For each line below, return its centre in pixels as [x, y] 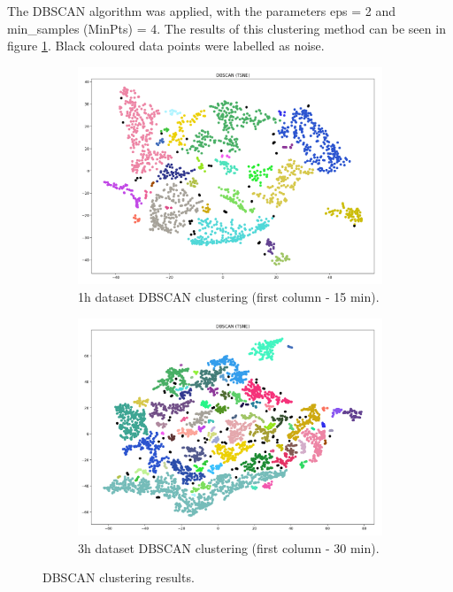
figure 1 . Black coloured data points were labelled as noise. [166, 46]
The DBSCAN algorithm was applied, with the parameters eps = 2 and [201, 11]
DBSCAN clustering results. [119, 577]
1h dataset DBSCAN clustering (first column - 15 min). [229, 296]
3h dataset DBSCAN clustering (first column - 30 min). [229, 547]
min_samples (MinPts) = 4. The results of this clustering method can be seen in [226, 28]
